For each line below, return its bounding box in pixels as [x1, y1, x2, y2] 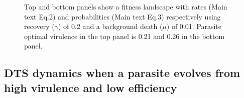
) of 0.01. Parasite [166, 21, 221, 31]
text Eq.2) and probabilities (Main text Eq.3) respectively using [24, 11, 221, 21]
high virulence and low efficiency [4, 79, 177, 95]
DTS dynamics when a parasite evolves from [4, 65, 240, 80]
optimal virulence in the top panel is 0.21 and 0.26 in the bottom [24, 30, 225, 41]
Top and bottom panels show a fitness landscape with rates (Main [24, 1, 227, 11]
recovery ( [24, 21, 55, 31]
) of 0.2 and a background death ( [58, 21, 163, 31]
